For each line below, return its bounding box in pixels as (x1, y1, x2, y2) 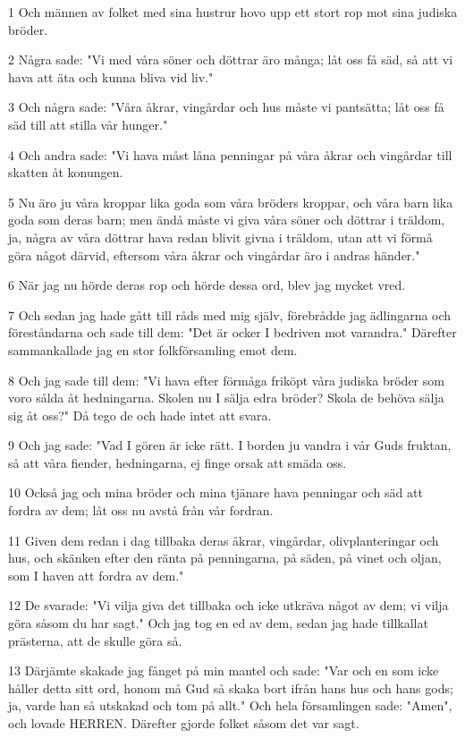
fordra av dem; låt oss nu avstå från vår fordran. (8, 501, 274, 520)
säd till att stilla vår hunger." (8, 115, 168, 133)
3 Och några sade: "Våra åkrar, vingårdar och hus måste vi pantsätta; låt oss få (8, 98, 444, 116)
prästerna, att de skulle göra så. (8, 631, 182, 649)
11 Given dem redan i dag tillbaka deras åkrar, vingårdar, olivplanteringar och (8, 530, 439, 549)
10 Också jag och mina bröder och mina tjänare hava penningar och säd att (8, 483, 423, 502)
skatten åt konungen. (8, 163, 123, 182)
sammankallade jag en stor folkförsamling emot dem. (8, 340, 298, 359)
